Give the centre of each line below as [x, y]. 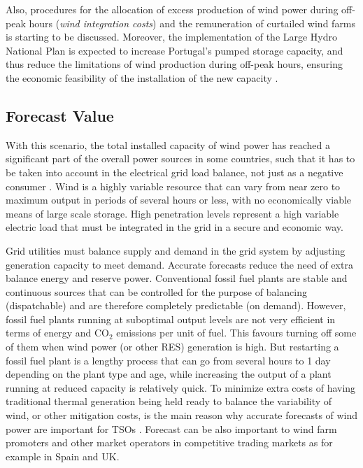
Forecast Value [60, 115]
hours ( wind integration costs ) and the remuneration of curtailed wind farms [192, 23]
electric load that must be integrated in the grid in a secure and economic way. [175, 227]
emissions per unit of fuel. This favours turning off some [236, 333]
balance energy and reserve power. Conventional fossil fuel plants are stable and [177, 278]
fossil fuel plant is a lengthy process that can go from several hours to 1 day [168, 360]
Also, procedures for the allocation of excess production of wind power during [172, 9]
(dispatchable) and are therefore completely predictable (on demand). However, [176, 305]
